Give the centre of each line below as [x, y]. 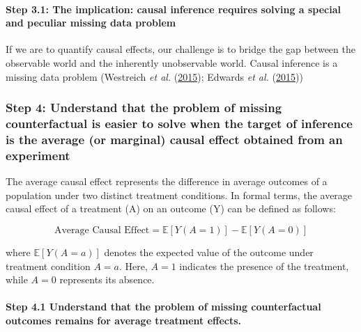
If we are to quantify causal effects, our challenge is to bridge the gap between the [180, 49]
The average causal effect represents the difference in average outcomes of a [167, 181]
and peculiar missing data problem [91, 23]
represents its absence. [107, 279]
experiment [38, 155]
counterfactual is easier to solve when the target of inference [179, 124]
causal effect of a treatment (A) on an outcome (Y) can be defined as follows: [171, 208]
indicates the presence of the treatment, [264, 266]
